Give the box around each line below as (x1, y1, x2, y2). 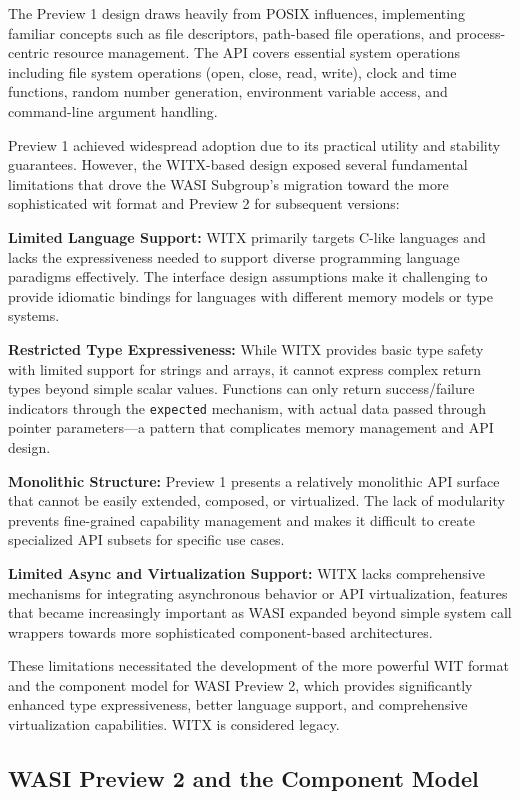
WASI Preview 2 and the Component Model (8, 763, 479, 794)
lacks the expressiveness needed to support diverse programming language (8, 246, 460, 267)
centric (8, 42, 49, 63)
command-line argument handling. (8, 100, 218, 121)
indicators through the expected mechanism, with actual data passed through (8, 397, 487, 418)
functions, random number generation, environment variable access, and (8, 81, 448, 102)
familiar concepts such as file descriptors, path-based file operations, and (8, 22, 452, 43)
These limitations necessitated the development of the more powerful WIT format (8, 655, 509, 676)
